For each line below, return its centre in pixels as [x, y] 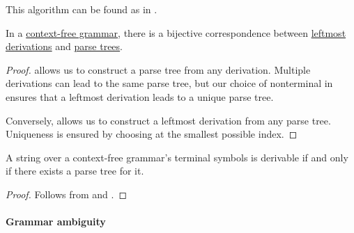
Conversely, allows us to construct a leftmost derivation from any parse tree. [168, 120]
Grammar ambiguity [56, 222]
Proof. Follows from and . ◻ [67, 194]
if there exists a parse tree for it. [75, 171]
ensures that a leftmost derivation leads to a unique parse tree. [140, 96]
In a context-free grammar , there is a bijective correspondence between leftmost [176, 32]
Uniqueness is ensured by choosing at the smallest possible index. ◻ [152, 134]
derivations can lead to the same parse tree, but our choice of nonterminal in [169, 83]
